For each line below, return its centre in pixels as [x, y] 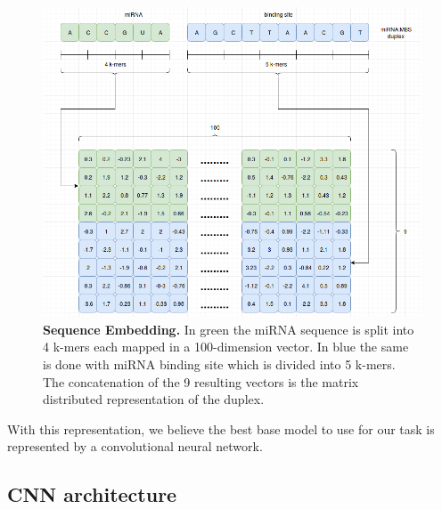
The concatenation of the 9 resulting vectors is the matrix [201, 381]
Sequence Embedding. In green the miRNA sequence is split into [229, 329]
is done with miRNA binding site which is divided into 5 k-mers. [219, 364]
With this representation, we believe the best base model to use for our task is [221, 428]
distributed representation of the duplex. [154, 399]
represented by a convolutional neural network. [135, 446]
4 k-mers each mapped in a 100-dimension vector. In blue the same [226, 347]
